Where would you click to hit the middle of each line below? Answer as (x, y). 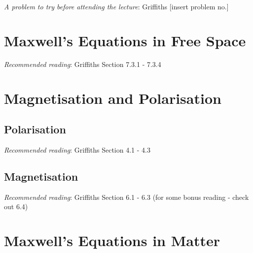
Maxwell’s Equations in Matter (112, 240)
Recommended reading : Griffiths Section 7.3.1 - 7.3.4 (83, 64)
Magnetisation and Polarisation (113, 98)
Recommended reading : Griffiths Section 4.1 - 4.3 (77, 149)
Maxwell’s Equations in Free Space (125, 40)
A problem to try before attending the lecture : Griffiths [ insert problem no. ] (116, 6)
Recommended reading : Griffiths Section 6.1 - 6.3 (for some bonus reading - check (126, 197)
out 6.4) (16, 206)
